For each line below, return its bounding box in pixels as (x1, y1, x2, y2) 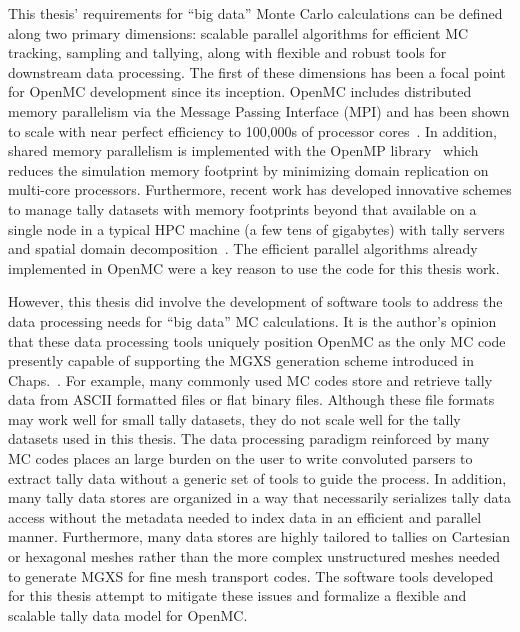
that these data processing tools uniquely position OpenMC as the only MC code (8, 330, 506, 351)
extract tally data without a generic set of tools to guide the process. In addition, (8, 467, 507, 488)
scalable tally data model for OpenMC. (8, 604, 248, 625)
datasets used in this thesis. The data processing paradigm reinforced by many (8, 428, 490, 449)
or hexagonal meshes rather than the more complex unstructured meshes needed (8, 546, 501, 567)
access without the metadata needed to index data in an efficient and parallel (8, 506, 482, 527)
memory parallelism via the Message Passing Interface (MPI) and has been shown (8, 100, 510, 121)
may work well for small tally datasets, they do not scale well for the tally (8, 408, 461, 429)
